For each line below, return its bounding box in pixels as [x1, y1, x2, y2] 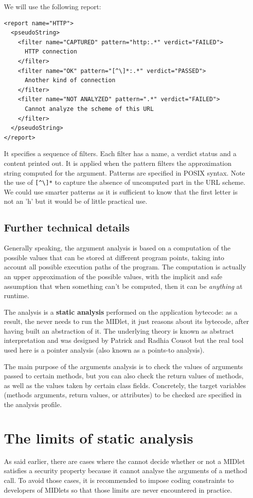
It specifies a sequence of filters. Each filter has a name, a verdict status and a [4, 148, 236, 159]
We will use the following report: [4, 1, 101, 11]
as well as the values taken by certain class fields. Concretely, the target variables [4, 380, 246, 390]
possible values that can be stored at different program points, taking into [4, 252, 224, 262]
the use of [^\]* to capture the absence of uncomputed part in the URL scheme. [4, 177, 246, 187]
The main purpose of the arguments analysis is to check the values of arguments [4, 361, 243, 371]
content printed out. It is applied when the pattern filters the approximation [4, 158, 232, 168]
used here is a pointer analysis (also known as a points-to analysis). [4, 345, 205, 355]
